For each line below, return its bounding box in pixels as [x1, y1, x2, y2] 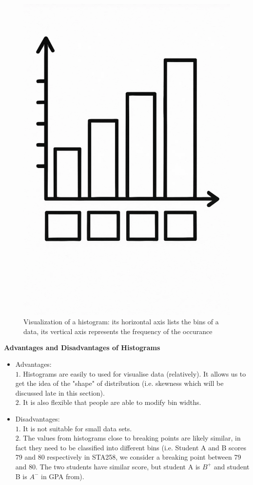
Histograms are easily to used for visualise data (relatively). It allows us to [23, 368, 246, 379]
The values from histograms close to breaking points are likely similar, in [23, 433, 241, 443]
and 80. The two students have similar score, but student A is [15, 461, 200, 471]
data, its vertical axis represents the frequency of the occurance [23, 326, 213, 336]
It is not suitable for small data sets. [23, 423, 132, 433]
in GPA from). [41, 471, 84, 481]
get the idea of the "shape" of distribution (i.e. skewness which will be [15, 378, 224, 388]
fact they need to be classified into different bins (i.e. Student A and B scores [15, 442, 246, 452]
